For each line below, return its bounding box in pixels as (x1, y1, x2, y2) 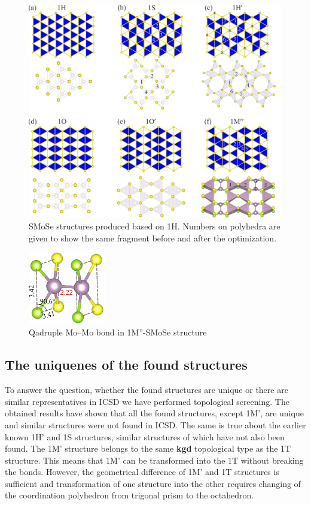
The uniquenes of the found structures (5, 355, 248, 374)
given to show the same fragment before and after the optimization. (29, 231, 277, 244)
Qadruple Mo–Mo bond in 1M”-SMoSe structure (29, 326, 207, 338)
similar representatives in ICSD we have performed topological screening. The (5, 395, 289, 407)
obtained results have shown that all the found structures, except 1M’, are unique (5, 407, 304, 419)
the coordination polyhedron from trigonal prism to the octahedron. (5, 489, 254, 501)
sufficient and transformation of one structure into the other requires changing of (5, 477, 301, 489)
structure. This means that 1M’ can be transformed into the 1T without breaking (5, 453, 304, 466)
